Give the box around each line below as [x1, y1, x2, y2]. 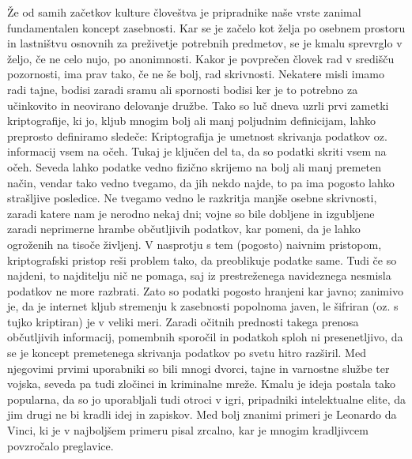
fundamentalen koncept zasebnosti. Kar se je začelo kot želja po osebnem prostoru [7, 19, 406, 36]
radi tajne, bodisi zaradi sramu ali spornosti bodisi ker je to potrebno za [7, 81, 358, 97]
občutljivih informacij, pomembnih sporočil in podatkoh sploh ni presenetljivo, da [7, 329, 403, 345]
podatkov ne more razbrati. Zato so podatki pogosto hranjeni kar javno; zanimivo [7, 282, 403, 299]
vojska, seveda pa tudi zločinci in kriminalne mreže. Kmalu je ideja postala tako [7, 375, 396, 392]
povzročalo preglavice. [7, 437, 114, 453]
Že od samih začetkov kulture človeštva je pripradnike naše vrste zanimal [7, 4, 361, 20]
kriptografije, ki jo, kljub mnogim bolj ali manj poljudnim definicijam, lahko [7, 112, 376, 129]
